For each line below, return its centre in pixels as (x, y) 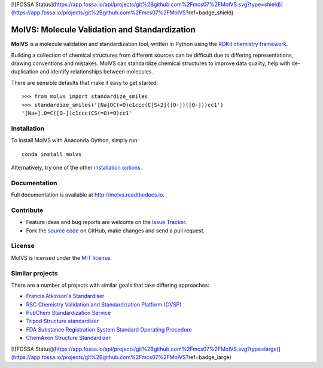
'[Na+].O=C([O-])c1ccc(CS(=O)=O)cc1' (77, 113)
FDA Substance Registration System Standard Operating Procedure (109, 329)
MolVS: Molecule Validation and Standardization (103, 30)
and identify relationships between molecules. (97, 72)
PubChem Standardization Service (68, 313)
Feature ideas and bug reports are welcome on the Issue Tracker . (106, 222)
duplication (25, 72)
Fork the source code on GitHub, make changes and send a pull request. (115, 231)
